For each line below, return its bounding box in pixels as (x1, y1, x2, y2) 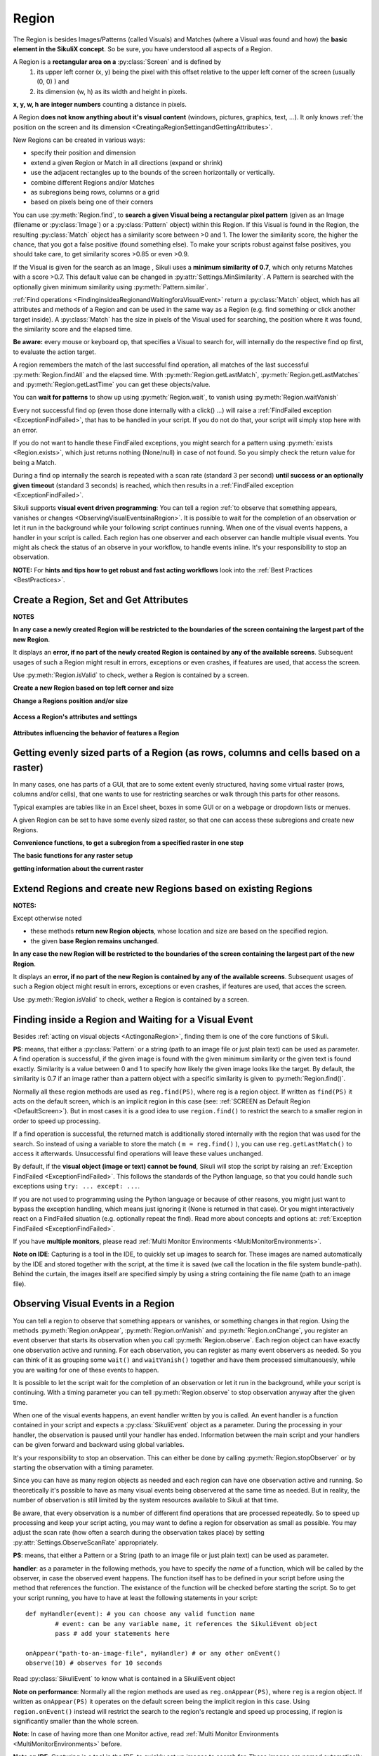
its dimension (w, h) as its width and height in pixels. (36, 87, 187, 96)
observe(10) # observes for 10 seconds (25, 1659, 163, 1667)
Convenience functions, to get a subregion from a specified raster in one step (13, 838, 244, 846)
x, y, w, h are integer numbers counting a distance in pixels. (13, 100, 187, 108)
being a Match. (13, 458, 56, 466)
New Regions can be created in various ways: (13, 136, 145, 144)
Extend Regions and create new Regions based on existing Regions (13, 882, 312, 895)
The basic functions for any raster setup (13, 851, 133, 860)
